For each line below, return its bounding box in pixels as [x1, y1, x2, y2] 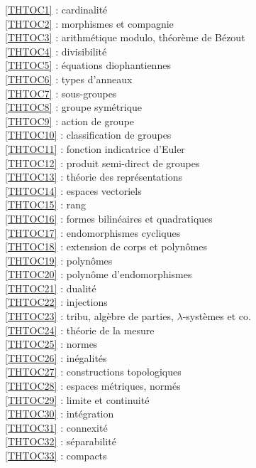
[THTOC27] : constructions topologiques [5, 364, 182, 379]
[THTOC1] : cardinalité [5, 2, 108, 16]
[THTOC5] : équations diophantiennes [5, 58, 171, 73]
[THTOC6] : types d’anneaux [5, 71, 133, 86]
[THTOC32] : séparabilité [5, 434, 116, 449]
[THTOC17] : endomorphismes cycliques [5, 225, 181, 240]
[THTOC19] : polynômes [5, 252, 113, 267]
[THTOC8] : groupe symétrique [5, 100, 143, 115]
